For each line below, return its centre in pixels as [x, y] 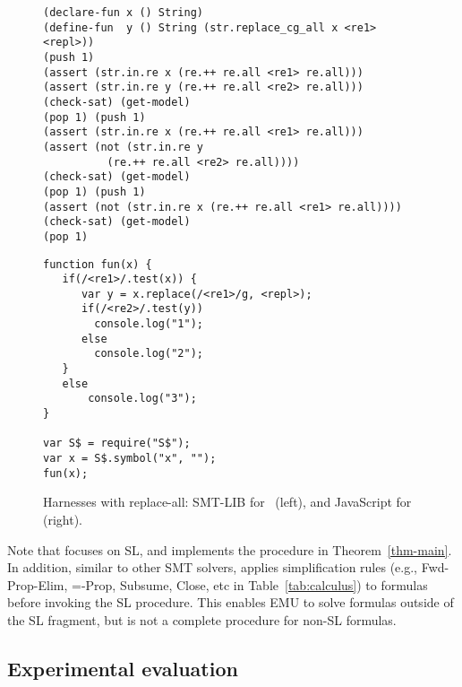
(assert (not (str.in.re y [123, 147]
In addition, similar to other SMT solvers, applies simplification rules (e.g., [212, 567]
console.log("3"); [142, 399]
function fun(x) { [98, 264]
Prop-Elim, [38, 584]
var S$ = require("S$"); [117, 444]
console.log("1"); [149, 324]
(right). [63, 519]
